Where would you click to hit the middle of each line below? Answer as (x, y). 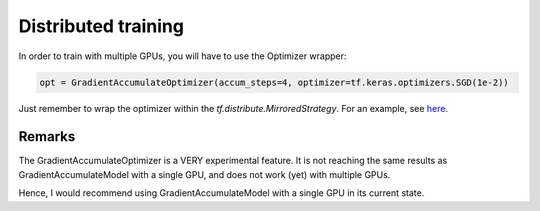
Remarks (47, 136)
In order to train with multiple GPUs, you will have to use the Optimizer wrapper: (182, 56)
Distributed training (101, 26)
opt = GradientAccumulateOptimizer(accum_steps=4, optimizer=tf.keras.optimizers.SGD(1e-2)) (274, 82)
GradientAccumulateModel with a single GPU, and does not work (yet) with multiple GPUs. (204, 174)
